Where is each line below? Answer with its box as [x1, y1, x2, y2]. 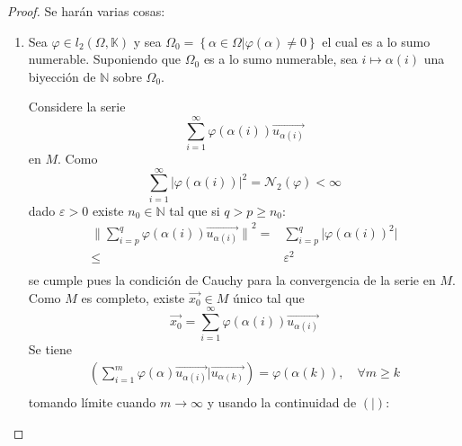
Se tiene [28, 340, 73, 359]
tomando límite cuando [28, 393, 156, 412]
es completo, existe [81, 288, 185, 307]
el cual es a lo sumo [322, 31, 431, 50]
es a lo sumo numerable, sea [203, 49, 358, 68]
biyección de [28, 67, 96, 85]
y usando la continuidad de [207, 393, 357, 412]
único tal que [233, 288, 305, 307]
